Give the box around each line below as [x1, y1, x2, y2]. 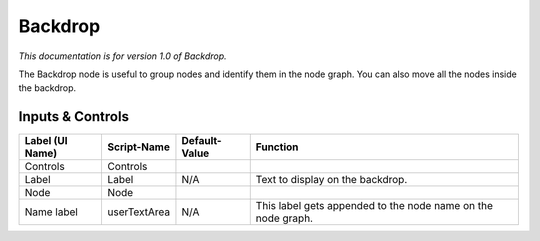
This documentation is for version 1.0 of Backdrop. [18, 50, 227, 62]
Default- [181, 134, 222, 148]
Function [255, 140, 299, 154]
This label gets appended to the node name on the [255, 199, 494, 213]
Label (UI [24, 134, 69, 148]
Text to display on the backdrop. [255, 173, 408, 187]
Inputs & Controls [18, 108, 130, 125]
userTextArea [107, 205, 171, 219]
